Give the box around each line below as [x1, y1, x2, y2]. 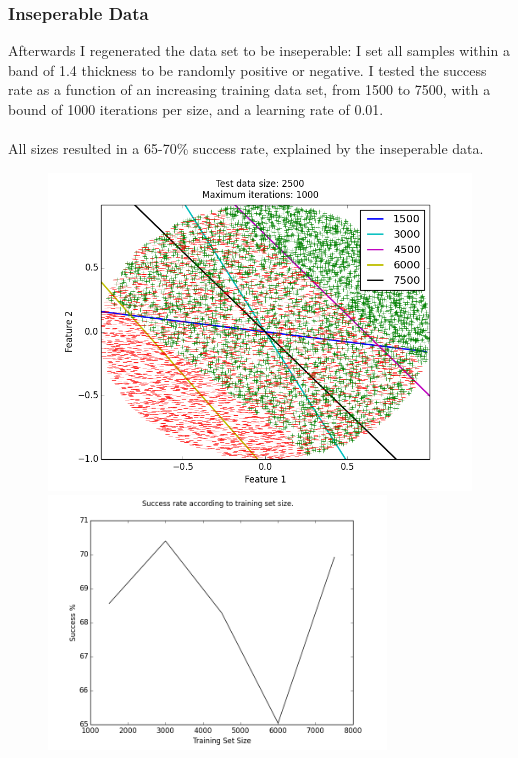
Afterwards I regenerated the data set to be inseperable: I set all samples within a [8, 40, 510, 61]
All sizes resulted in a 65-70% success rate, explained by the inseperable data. [8, 138, 484, 159]
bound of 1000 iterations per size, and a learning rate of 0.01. [8, 99, 384, 119]
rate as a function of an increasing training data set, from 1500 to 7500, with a [8, 79, 491, 100]
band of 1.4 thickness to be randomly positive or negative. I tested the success [8, 59, 487, 80]
